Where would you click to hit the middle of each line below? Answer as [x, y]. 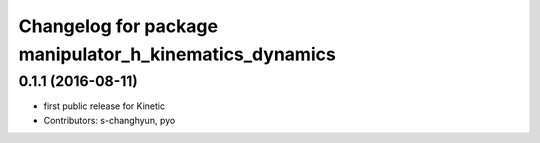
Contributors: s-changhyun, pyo [109, 120]
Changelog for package [118, 26]
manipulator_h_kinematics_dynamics [177, 54]
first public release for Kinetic [104, 106]
